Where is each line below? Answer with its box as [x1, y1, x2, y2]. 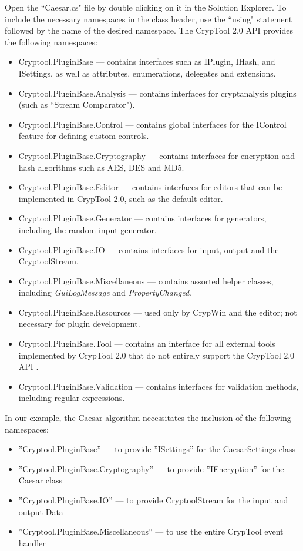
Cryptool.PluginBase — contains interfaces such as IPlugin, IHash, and [18, 55, 275, 68]
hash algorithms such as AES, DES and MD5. [18, 161, 184, 173]
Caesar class [18, 474, 62, 486]
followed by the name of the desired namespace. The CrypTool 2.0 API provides [5, 24, 293, 36]
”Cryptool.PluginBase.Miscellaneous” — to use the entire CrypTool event [18, 525, 284, 537]
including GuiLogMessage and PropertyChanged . [18, 286, 192, 298]
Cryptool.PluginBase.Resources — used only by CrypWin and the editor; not [18, 306, 297, 318]
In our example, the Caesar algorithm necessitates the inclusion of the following [5, 411, 291, 424]
